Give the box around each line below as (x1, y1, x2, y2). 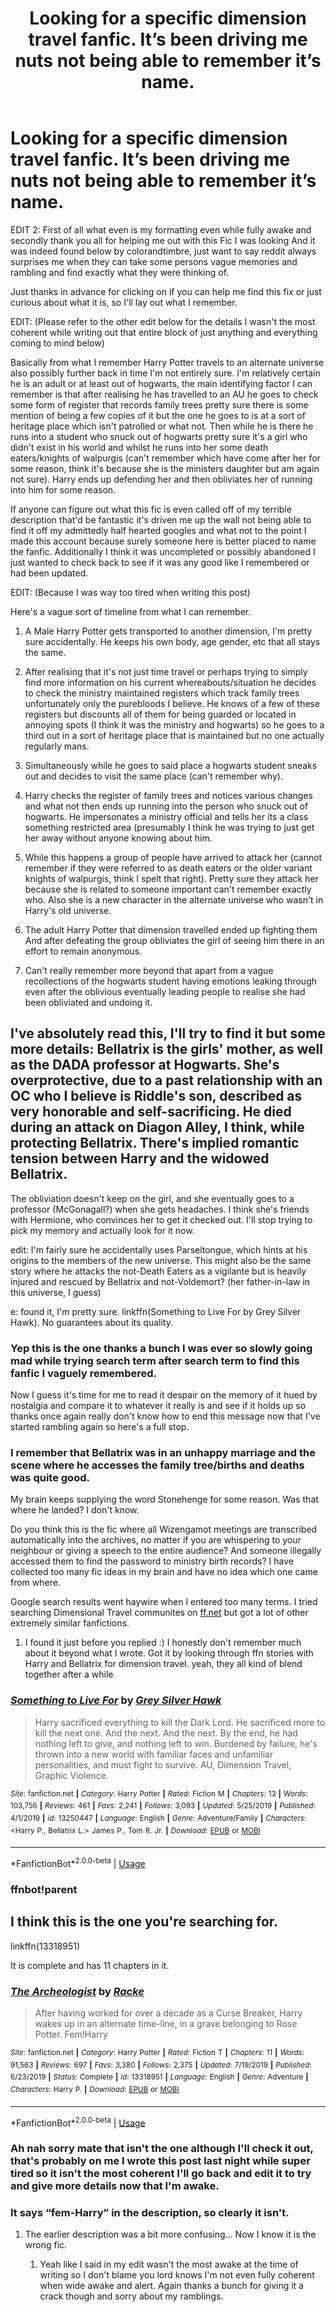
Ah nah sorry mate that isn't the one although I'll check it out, (10, 2142, 314, 2156)
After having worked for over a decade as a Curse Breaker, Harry (34, 2007, 303, 2019)
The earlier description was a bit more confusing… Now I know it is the (24, 2228, 317, 2241)
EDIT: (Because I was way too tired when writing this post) (10, 586, 251, 598)
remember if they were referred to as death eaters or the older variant (24, 862, 313, 874)
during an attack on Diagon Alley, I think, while (10, 1119, 305, 1136)
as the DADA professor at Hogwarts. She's (10, 1057, 280, 1074)
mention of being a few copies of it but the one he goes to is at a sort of (10, 409, 306, 421)
